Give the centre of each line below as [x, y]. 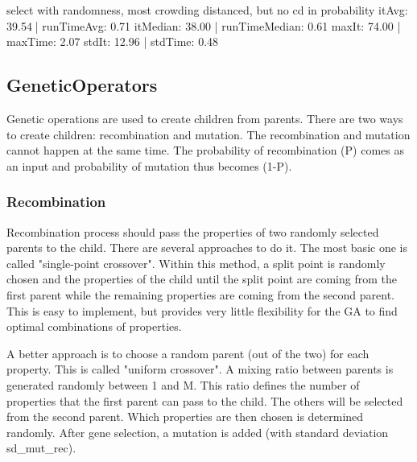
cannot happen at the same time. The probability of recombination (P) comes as [205, 150]
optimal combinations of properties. [94, 326]
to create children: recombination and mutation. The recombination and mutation [208, 134]
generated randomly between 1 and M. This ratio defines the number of [183, 384]
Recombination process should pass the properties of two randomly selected [193, 231]
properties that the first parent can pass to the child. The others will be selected [205, 400]
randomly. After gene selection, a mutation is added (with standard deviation [198, 432]
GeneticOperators [82, 85]
